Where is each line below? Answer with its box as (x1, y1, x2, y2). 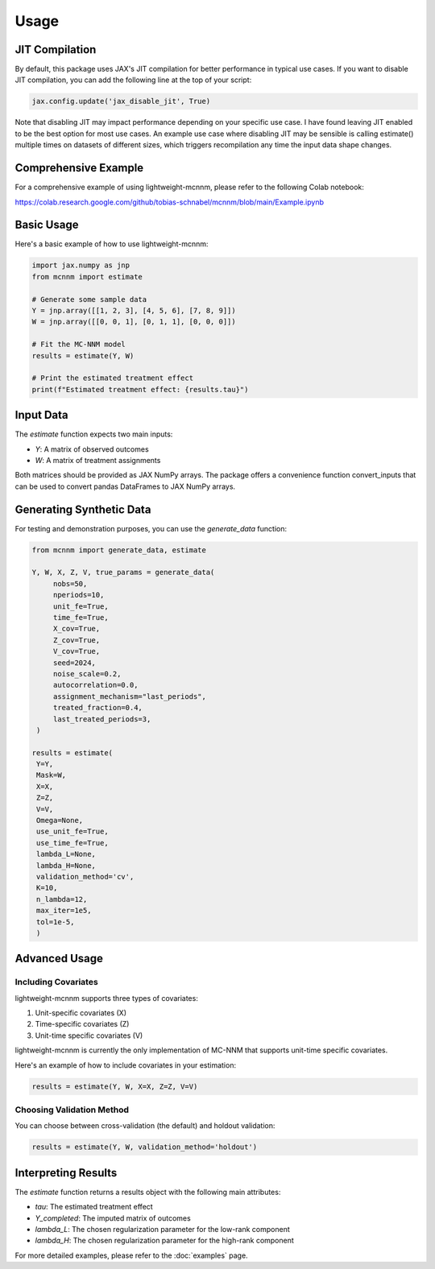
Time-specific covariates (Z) (35, 1019, 130, 1029)
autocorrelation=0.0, (52, 680, 139, 690)
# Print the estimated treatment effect (31, 374, 193, 382)
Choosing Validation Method (14, 1104, 129, 1115)
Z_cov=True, (52, 635, 101, 644)
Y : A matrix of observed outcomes (35, 444, 149, 454)
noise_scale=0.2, (52, 669, 122, 678)
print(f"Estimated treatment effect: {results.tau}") (31, 385, 249, 394)
